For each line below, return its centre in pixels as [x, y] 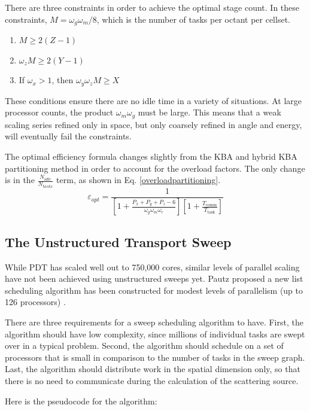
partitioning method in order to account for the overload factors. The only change [155, 168]
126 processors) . [35, 302]
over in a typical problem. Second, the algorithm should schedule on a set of [144, 345]
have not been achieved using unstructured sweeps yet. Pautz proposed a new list [154, 278]
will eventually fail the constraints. [68, 136]
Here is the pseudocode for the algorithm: [81, 401]
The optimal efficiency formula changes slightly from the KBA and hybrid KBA [151, 156]
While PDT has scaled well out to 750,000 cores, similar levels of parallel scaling [152, 267]
